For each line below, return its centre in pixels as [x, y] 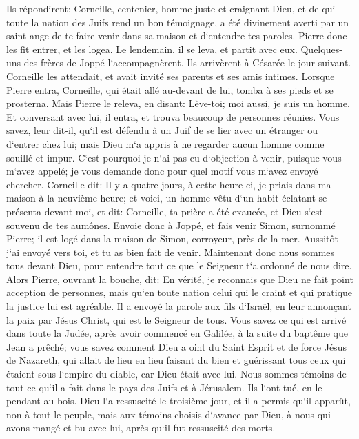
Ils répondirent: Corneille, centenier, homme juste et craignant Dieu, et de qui [171, 8]
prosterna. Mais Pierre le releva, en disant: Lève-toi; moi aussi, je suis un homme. [178, 103]
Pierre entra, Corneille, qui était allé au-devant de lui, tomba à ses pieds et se [170, 89]
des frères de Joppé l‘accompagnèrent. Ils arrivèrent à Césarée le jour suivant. [187, 62]
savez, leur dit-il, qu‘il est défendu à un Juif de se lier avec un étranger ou [162, 130]
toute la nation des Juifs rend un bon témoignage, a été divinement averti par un [178, 22]
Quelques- [321, 49]
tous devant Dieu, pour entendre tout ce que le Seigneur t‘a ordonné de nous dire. [179, 265]
